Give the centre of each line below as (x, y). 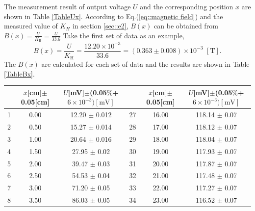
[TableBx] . (19, 73)
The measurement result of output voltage (67, 6)
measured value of (31, 26)
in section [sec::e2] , (100, 26)
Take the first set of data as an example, (124, 35)
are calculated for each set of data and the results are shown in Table (145, 64)
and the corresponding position (187, 6)
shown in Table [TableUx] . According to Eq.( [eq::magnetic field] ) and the (114, 16)
